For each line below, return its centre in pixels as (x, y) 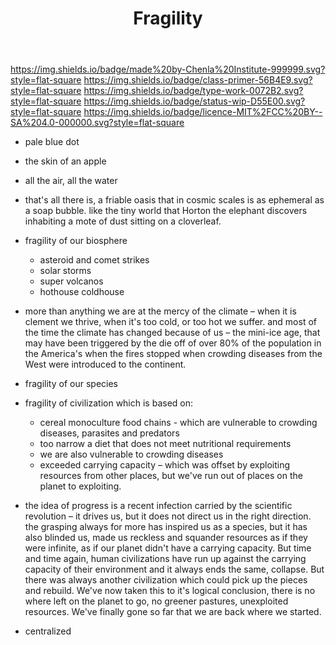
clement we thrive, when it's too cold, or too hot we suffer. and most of (171, 322)
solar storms (65, 271)
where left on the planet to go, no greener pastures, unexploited (156, 601)
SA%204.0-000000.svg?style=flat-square (97, 123)
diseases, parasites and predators (109, 433)
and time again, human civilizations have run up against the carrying (165, 559)
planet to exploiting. (80, 486)
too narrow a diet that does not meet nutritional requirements (165, 444)
